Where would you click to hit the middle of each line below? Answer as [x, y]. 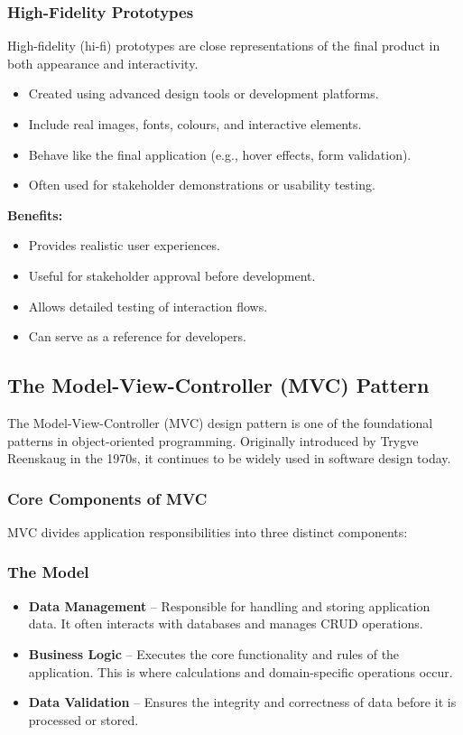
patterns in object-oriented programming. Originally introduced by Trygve [213, 440]
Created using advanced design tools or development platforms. [204, 93]
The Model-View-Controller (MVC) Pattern [218, 385]
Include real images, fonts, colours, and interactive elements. [195, 124]
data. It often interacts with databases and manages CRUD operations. [226, 623]
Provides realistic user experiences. [124, 245]
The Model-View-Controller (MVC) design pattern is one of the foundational [220, 422]
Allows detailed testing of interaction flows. [148, 306]
